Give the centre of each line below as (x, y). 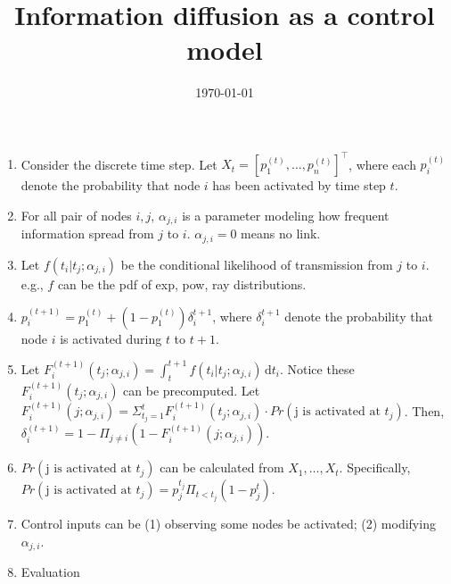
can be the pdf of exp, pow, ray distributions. (182, 284)
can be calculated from (222, 467)
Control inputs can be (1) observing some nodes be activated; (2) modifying (228, 524)
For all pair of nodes (76, 215)
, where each (382, 164)
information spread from (87, 234)
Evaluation (50, 572)
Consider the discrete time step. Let (119, 164)
